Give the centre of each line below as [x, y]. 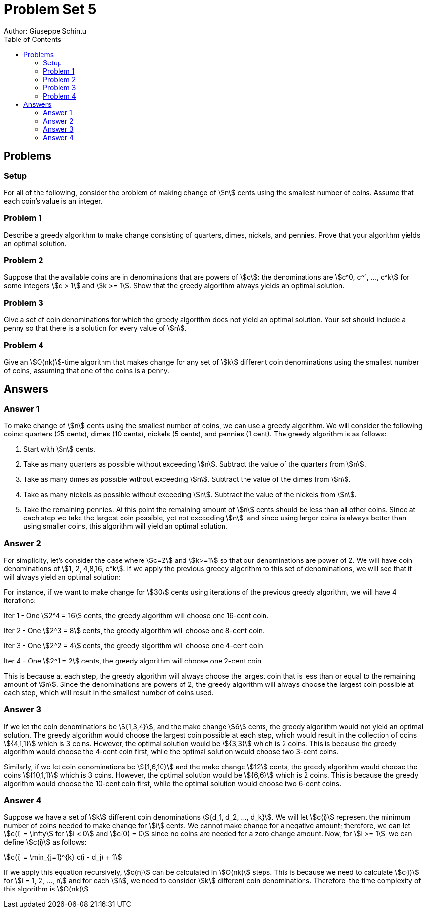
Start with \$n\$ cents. [59, 449]
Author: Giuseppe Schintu [45, 31]
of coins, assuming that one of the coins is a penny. [87, 370]
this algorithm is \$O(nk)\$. [47, 889]
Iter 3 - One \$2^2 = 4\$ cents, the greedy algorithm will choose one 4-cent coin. [134, 645]
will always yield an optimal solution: [62, 577]
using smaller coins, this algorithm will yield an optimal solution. [126, 526]
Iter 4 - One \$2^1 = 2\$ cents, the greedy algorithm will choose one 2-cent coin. [134, 661]
